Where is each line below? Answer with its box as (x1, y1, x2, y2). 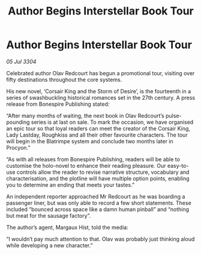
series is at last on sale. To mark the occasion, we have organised (31, 118, 194, 126)
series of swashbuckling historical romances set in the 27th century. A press (6, 94, 196, 101)
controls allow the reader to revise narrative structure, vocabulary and (16, 168, 190, 176)
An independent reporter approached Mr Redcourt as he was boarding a (6, 192, 185, 200)
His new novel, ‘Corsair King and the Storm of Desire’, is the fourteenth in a (6, 87, 191, 94)
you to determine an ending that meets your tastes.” (6, 181, 135, 188)
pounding (6, 118, 30, 126)
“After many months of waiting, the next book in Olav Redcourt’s (6, 112, 165, 119)
